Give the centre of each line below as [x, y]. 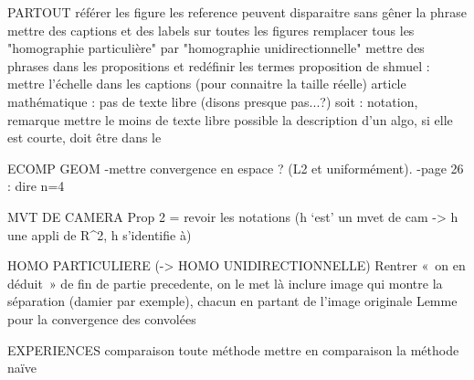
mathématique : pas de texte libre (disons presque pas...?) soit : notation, [213, 101]
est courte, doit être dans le [84, 137]
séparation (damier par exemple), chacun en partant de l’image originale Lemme [232, 301]
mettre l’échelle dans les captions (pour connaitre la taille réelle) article [207, 84]
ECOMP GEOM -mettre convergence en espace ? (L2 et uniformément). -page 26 [236, 168]
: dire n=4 [36, 186]
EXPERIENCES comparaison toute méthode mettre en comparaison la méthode [233, 349]
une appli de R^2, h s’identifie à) [100, 234]
